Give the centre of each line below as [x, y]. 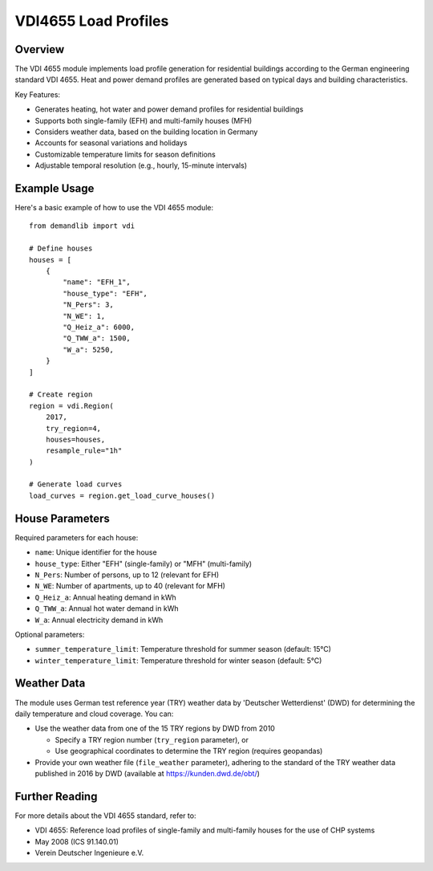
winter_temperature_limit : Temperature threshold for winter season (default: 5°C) [178, 660]
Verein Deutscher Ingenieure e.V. [89, 853]
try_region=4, [73, 428]
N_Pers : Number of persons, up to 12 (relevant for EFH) [127, 575]
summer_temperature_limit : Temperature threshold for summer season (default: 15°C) [183, 649]
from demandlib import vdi [82, 226]
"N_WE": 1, [84, 316]
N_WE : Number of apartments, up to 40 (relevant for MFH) [130, 586]
